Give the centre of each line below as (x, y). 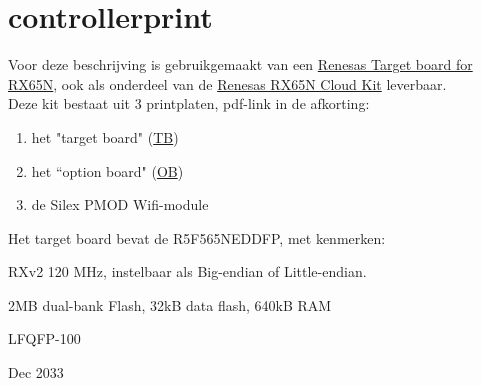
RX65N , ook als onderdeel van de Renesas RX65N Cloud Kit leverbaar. (227, 83)
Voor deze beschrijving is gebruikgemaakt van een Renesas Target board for (240, 64)
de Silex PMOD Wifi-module (120, 204)
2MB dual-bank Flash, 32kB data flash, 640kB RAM (170, 304)
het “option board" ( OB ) (107, 170)
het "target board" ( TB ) (105, 136)
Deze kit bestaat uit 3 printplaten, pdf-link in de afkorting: (189, 103)
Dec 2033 (36, 372)
